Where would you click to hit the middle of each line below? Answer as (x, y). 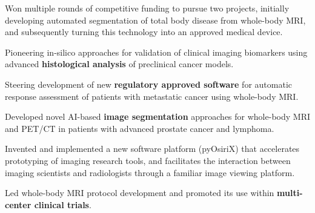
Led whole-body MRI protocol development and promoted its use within (140, 193)
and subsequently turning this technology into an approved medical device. (144, 32)
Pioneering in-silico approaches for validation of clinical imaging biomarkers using (156, 52)
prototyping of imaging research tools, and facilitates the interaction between (148, 160)
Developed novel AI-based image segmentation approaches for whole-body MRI (157, 116)
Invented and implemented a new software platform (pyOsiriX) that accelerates (152, 149)
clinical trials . (63, 204)
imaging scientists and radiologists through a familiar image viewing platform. (150, 172)
